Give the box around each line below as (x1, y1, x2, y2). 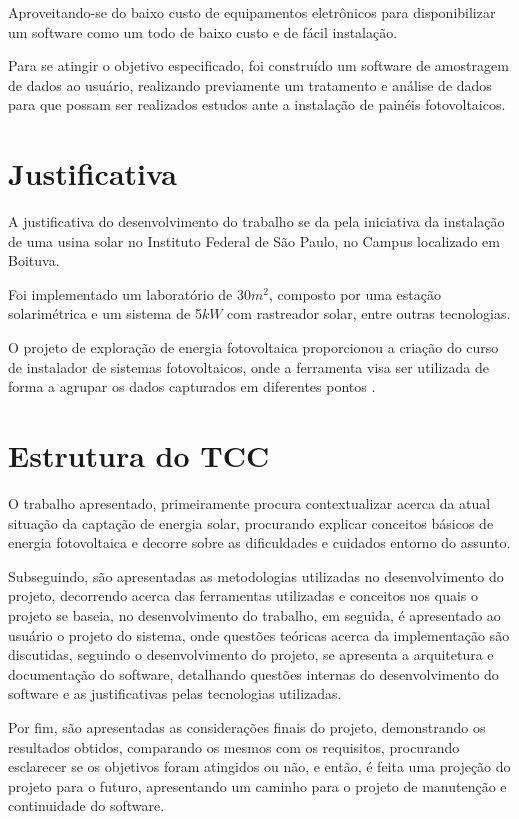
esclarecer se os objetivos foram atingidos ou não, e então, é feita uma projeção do (8, 756, 511, 777)
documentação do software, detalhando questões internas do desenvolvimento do (8, 663, 499, 684)
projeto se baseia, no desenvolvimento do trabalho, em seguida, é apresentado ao (8, 604, 501, 625)
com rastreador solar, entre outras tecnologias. (227, 303, 511, 324)
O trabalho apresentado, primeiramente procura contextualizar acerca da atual (8, 492, 491, 513)
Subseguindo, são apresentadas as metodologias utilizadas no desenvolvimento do (8, 565, 504, 586)
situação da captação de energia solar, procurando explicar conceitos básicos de (8, 512, 494, 533)
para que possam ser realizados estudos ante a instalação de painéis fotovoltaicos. (8, 94, 506, 115)
